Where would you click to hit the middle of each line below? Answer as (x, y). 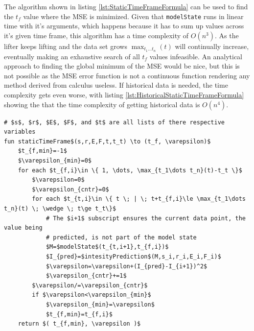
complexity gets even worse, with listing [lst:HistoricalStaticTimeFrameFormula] (124, 95)
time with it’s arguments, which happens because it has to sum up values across (124, 26)
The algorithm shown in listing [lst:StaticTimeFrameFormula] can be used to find (126, 6)
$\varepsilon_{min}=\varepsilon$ (100, 304)
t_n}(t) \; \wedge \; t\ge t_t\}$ (60, 209)
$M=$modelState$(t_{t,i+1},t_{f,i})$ (107, 247)
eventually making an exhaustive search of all (72, 56)
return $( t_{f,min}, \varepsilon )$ (79, 324)
